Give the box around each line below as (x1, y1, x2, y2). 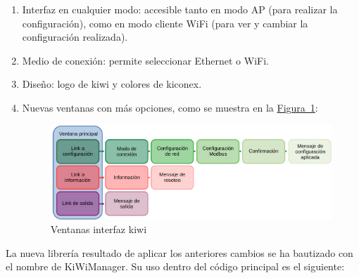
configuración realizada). (22, 29, 128, 44)
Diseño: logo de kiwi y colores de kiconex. (22, 77, 202, 91)
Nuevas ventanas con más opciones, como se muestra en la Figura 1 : (22, 100, 318, 114)
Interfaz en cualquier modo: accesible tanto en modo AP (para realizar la (22, 2, 338, 16)
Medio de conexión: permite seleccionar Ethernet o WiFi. (22, 53, 269, 67)
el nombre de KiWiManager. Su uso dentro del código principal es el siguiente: (6, 259, 345, 274)
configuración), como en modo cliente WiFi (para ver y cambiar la (22, 15, 308, 30)
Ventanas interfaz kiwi (50, 222, 147, 237)
